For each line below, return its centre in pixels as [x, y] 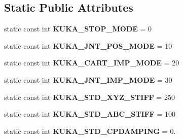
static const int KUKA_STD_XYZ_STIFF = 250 [89, 97]
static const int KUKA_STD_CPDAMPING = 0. [90, 131]
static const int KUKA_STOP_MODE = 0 [78, 29]
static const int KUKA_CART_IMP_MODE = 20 [92, 63]
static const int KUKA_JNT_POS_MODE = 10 [88, 45]
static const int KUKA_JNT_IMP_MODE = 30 [88, 79]
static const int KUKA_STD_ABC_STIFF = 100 [90, 114]
